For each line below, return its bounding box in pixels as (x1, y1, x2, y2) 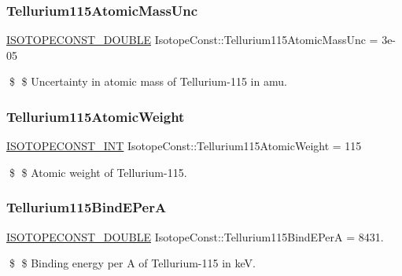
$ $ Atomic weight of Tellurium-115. (9, 164, 187, 180)
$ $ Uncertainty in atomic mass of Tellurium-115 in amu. (9, 73, 287, 90)
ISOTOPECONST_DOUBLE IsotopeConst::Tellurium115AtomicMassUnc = (6, 31, 378, 48)
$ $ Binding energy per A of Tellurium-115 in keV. (9, 255, 256, 271)
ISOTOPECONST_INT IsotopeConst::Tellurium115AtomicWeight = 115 (6, 138, 362, 154)
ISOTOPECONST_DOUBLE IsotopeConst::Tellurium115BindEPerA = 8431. (6, 228, 384, 245)
